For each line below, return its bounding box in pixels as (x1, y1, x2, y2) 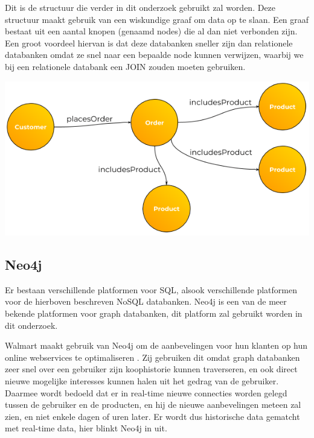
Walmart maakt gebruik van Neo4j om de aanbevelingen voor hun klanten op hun (5, 339, 308, 352)
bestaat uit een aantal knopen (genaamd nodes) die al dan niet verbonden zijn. (5, 25, 298, 37)
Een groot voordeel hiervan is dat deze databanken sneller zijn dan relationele (5, 36, 293, 49)
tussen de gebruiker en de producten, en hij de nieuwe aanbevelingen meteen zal (5, 398, 301, 411)
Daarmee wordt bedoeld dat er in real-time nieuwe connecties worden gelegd (5, 386, 287, 399)
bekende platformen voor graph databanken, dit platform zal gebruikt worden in (5, 306, 303, 319)
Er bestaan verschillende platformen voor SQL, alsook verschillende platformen (5, 283, 297, 296)
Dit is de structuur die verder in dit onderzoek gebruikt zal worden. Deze (5, 1, 276, 13)
